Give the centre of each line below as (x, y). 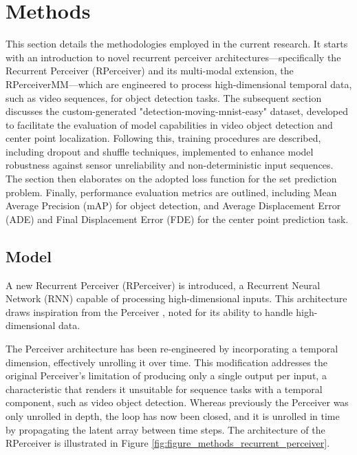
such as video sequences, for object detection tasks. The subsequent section (164, 97)
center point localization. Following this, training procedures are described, (163, 138)
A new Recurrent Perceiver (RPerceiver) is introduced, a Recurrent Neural (163, 285)
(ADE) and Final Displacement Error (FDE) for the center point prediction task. (177, 219)
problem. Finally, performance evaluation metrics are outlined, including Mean (171, 192)
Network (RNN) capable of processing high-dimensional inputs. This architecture (176, 298)
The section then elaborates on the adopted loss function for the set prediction (171, 179)
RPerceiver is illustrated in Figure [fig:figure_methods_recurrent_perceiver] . (168, 443)
